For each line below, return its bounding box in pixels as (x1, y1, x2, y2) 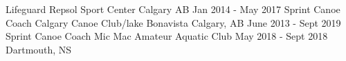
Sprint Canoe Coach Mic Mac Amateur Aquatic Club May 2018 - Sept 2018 (6, 29, 328, 43)
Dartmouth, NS (6, 42, 72, 56)
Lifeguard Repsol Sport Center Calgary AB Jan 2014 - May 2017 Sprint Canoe (6, 2, 340, 16)
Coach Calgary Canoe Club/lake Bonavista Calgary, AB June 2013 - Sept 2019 (6, 15, 341, 29)
